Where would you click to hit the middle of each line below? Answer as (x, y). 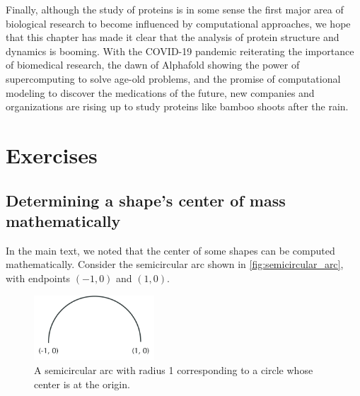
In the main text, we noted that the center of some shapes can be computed (170, 250)
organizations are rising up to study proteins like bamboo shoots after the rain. (177, 106)
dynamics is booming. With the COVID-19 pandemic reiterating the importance (180, 51)
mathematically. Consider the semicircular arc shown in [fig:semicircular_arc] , (175, 264)
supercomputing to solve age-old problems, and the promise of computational (173, 78)
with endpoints (38, 278)
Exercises (52, 155)
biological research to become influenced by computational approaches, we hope (178, 23)
